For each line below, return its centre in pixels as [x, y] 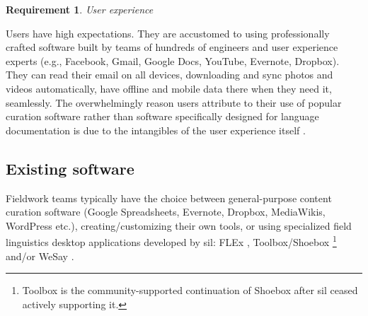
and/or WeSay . [40, 256]
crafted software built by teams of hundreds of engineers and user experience [172, 47]
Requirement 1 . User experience [80, 9]
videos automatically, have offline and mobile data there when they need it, [169, 88]
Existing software [70, 168]
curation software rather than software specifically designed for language [162, 116]
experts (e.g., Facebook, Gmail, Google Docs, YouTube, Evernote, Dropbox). [173, 60]
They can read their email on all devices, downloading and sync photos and [169, 75]
